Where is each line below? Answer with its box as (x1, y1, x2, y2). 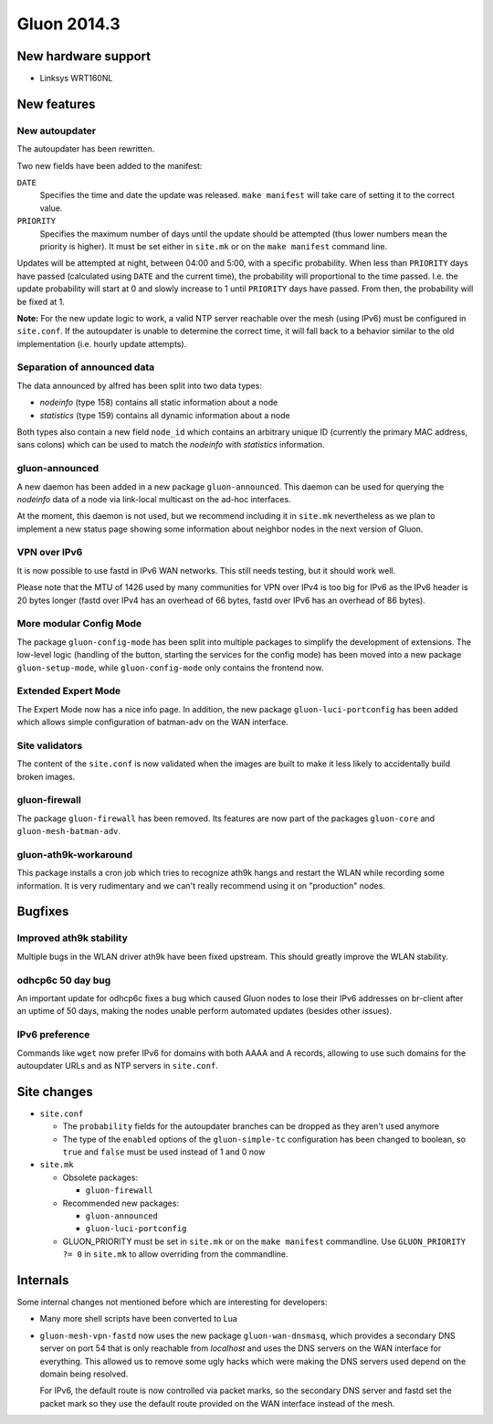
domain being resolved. (39, 1368, 129, 1379)
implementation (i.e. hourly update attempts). (16, 338, 187, 349)
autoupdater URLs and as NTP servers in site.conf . (16, 1060, 218, 1071)
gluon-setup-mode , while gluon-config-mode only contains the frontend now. (16, 662, 324, 673)
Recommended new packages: (62, 1197, 180, 1208)
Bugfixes (16, 904, 69, 920)
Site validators (16, 739, 83, 752)
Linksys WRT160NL (39, 73, 113, 84)
